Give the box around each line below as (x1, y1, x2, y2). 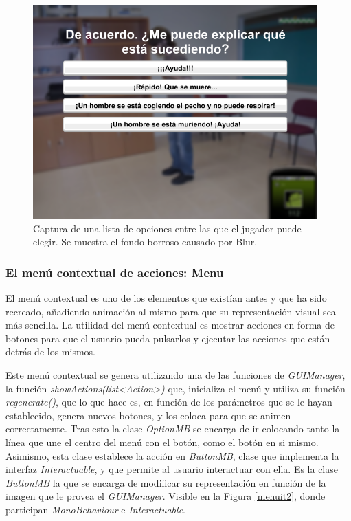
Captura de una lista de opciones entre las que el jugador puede (33, 221, 302, 235)
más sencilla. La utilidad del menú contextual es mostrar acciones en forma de (5, 318, 335, 332)
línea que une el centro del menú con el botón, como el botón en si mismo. (5, 435, 319, 450)
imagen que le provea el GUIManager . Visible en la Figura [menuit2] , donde (5, 489, 326, 503)
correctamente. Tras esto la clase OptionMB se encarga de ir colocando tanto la (5, 421, 340, 436)
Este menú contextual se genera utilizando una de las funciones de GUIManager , (5, 368, 346, 382)
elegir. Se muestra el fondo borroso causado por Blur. (33, 234, 258, 249)
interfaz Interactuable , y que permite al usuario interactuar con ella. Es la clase (5, 462, 338, 476)
